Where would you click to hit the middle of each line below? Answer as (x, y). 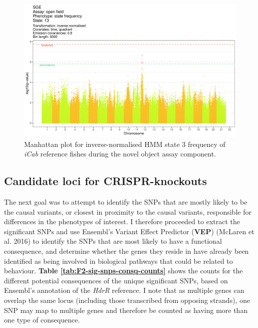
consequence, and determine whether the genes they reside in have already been (126, 251)
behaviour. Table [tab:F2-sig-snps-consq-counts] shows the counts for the (123, 271)
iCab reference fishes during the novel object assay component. (120, 154)
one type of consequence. (42, 320)
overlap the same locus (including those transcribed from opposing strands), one (127, 300)
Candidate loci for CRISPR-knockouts (106, 181)
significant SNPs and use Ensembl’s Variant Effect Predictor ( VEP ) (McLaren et (129, 231)
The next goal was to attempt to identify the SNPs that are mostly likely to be (126, 201)
